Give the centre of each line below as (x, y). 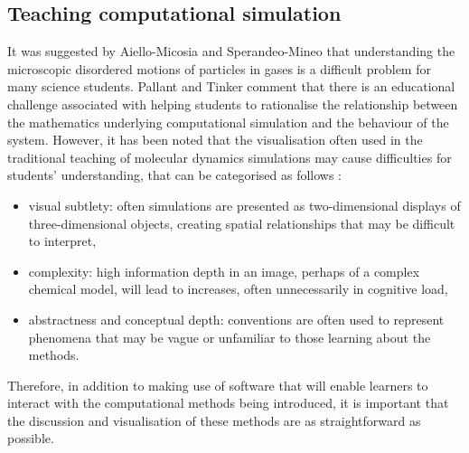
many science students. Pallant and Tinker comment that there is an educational (231, 86)
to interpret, (62, 241)
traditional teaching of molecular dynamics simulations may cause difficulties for (230, 157)
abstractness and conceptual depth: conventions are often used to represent (236, 319)
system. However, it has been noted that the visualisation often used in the (215, 140)
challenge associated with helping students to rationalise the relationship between (233, 104)
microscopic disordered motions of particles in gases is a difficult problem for (219, 68)
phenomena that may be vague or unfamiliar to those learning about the (230, 337)
